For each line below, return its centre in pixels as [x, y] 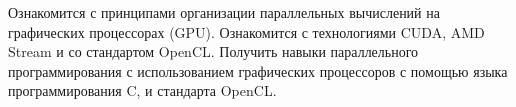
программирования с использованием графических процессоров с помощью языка [258, 70]
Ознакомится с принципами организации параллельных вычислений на [224, 12]
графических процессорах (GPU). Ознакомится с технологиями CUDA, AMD [246, 31]
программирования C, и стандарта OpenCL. [142, 90]
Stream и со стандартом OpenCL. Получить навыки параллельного [213, 51]
